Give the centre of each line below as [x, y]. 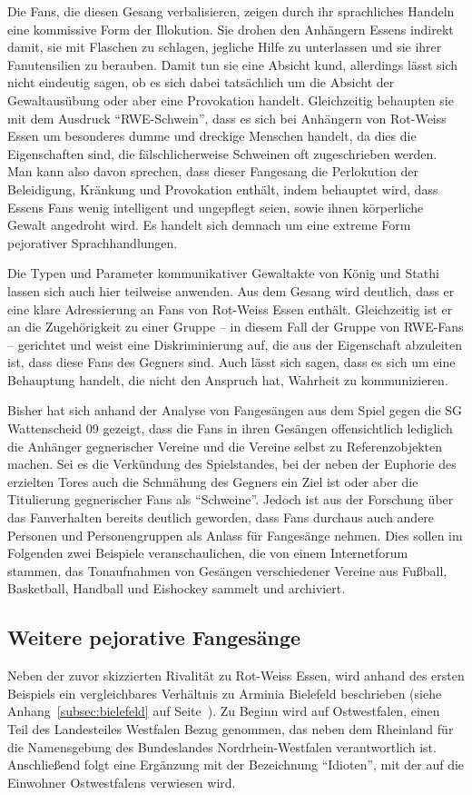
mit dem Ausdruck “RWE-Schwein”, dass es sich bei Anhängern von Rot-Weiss [227, 118]
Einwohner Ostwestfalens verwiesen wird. [122, 782]
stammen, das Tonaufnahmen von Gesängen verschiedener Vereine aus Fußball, [227, 570]
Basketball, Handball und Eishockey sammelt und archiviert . [177, 588]
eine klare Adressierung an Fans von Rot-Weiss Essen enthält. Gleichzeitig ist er [230, 308]
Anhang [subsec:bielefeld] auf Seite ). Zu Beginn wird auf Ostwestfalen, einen [224, 711]
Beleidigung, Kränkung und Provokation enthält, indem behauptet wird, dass [223, 189]
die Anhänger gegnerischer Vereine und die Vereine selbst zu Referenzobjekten [225, 446]
